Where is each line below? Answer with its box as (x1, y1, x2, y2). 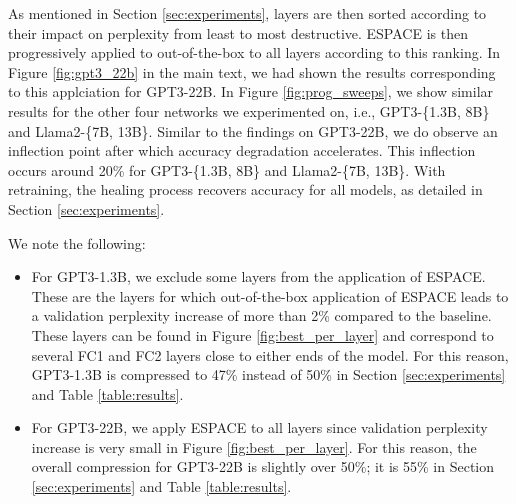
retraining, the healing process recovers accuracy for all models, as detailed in (8, 179, 483, 200)
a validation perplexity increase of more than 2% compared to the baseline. (31, 305, 492, 326)
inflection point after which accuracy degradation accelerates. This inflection (8, 140, 476, 161)
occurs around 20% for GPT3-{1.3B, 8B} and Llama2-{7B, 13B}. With (8, 159, 446, 180)
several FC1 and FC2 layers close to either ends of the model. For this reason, (31, 344, 509, 365)
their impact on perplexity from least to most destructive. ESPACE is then (8, 22, 468, 43)
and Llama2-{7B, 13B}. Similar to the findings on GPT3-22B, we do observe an (8, 120, 498, 141)
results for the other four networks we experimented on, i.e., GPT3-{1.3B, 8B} (8, 100, 490, 121)
